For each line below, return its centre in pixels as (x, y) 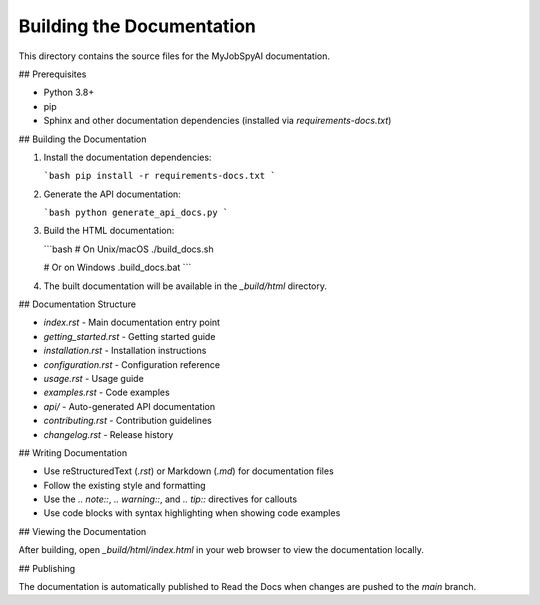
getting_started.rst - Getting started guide (129, 336)
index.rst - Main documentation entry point (131, 322)
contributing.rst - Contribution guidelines (127, 421)
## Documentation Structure (77, 304)
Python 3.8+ (69, 92)
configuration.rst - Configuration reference (131, 364)
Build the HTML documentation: (109, 231)
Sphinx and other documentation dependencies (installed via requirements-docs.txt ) (217, 121)
